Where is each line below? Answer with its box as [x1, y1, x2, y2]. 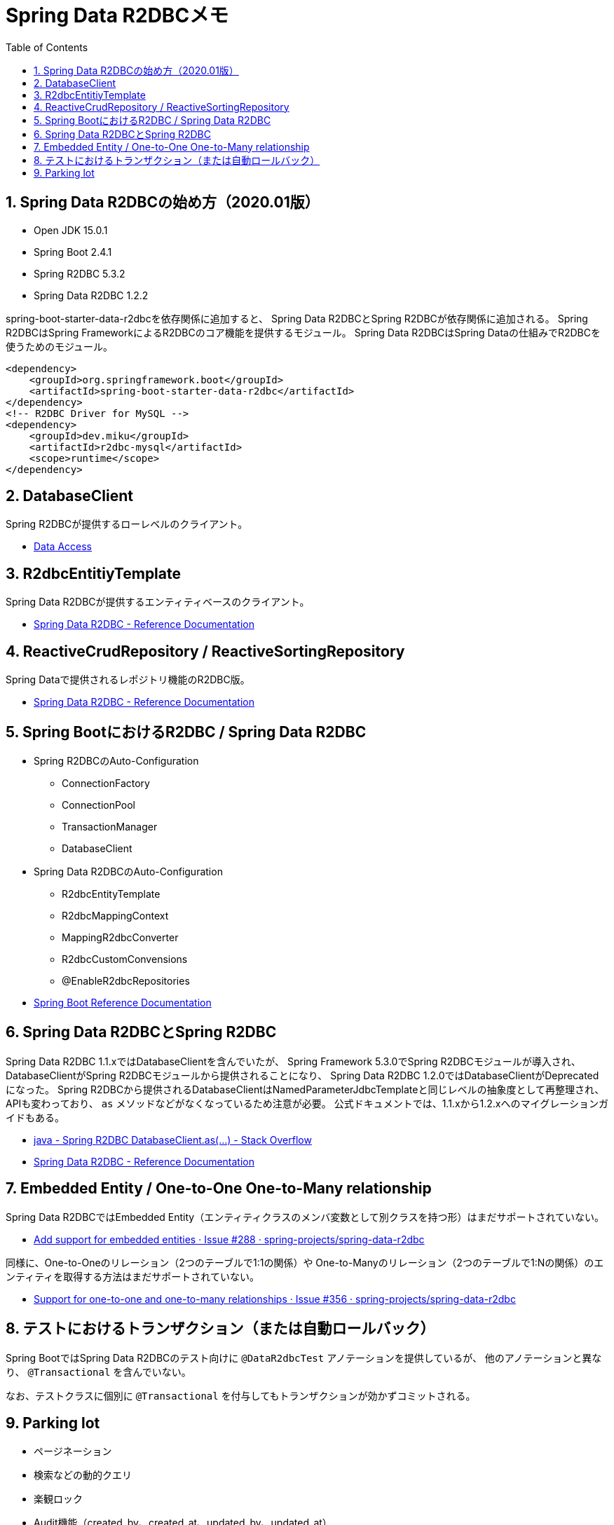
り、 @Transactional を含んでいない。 [6, 1365, 191, 1378]
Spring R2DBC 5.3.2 [34, 267, 125, 280]
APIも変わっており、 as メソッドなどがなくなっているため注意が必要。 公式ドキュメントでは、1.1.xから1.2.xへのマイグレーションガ [6, 1097, 608, 1109]
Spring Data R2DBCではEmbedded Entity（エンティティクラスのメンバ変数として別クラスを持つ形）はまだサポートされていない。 [6, 1210, 605, 1223]
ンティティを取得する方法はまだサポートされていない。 [6, 1270, 259, 1283]
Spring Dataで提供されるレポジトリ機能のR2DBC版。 [6, 673, 250, 686]
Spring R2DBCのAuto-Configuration [34, 754, 199, 767]
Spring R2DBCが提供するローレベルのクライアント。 [6, 518, 248, 531]
